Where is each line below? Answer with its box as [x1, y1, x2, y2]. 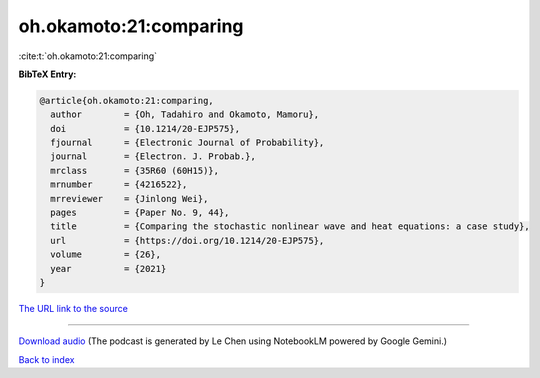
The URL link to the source [18, 302, 129, 314]
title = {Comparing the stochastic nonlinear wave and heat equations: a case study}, [50, 221, 530, 232]
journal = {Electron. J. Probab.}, [50, 151, 257, 162]
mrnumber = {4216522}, [50, 179, 188, 190]
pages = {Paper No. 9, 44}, [50, 207, 230, 219]
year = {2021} [50, 263, 167, 274]
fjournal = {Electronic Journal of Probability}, [50, 137, 325, 149]
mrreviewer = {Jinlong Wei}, [50, 193, 209, 204]
